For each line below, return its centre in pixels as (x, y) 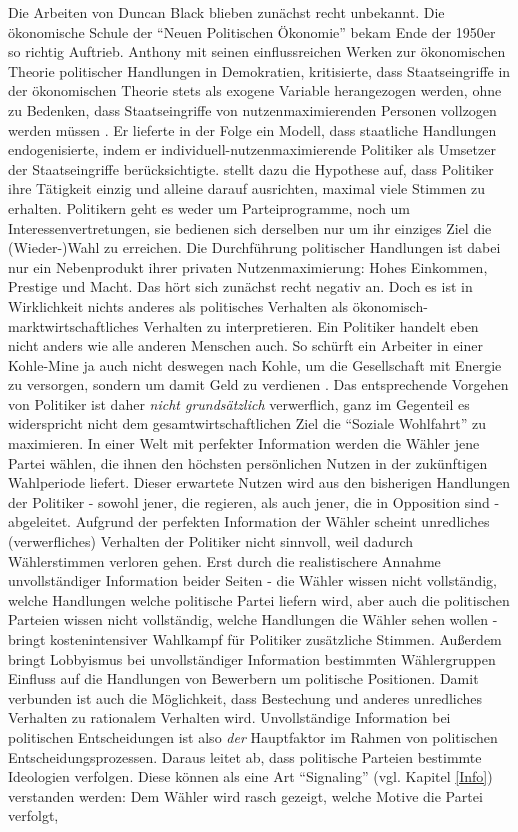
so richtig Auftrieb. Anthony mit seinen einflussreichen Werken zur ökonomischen (257, 51)
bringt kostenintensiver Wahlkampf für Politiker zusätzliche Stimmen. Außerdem (255, 639)
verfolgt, (33, 815)
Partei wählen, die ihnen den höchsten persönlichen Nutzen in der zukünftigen (248, 462)
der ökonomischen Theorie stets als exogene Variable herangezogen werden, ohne (255, 90)
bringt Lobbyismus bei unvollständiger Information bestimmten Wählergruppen (252, 658)
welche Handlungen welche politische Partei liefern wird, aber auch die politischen (259, 599)
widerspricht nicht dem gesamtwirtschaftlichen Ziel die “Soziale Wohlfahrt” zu (247, 423)
